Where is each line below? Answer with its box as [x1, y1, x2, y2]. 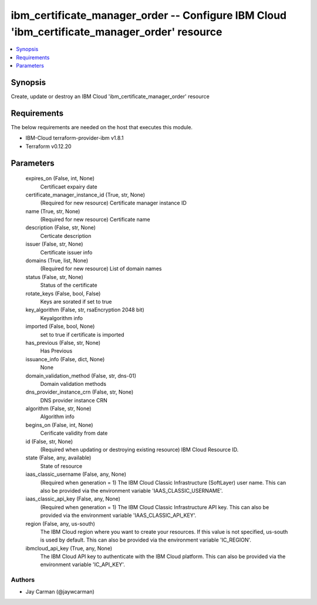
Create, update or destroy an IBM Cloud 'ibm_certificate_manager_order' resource [11, 93, 210, 100]
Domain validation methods [40, 380, 107, 387]
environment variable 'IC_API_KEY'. [40, 561, 126, 568]
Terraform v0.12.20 [25, 143, 72, 150]
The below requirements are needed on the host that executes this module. [11, 123, 193, 130]
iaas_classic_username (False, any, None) [25, 470, 126, 478]
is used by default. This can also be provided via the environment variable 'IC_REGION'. [40, 536, 252, 543]
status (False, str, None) [25, 273, 83, 280]
